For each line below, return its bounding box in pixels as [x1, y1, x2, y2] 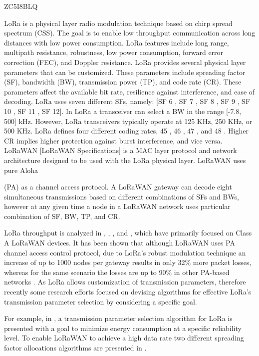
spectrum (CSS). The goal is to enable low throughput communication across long [4, 27, 256, 38]
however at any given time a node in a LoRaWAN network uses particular [4, 201, 231, 211]
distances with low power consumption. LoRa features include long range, [4, 37, 229, 47]
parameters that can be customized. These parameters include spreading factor [4, 66, 246, 77]
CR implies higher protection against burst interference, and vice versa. [4, 135, 223, 145]
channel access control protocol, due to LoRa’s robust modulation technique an [4, 247, 246, 257]
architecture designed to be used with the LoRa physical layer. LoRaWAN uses [4, 154, 246, 165]
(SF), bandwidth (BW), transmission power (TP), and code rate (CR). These [4, 76, 242, 87]
